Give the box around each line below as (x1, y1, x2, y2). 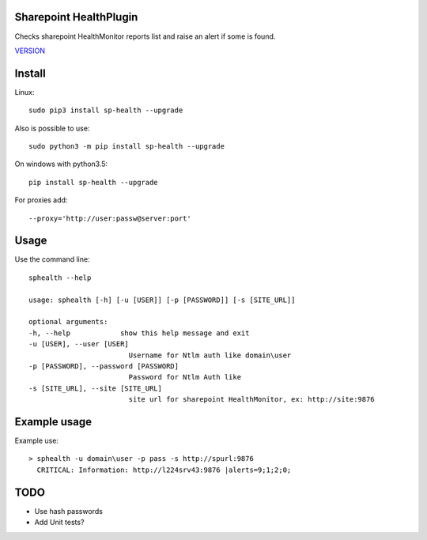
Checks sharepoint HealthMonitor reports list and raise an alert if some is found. (14, 32, 276, 41)
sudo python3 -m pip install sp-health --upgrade (28, 142, 225, 150)
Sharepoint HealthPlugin (14, 10, 138, 24)
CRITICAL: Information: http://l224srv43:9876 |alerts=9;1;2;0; (36, 465, 292, 474)
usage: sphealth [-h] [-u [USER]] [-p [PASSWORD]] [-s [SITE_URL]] (28, 295, 296, 304)
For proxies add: (14, 195, 68, 205)
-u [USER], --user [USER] (28, 340, 130, 349)
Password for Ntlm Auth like (128, 372, 241, 382)
